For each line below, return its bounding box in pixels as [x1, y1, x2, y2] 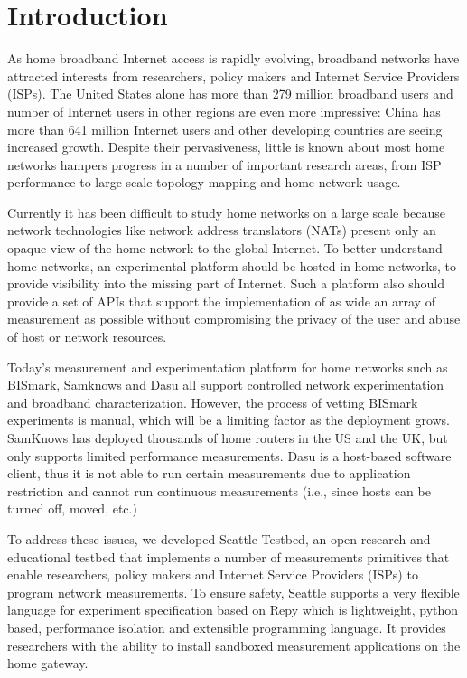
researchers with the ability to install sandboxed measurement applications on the [7, 636, 461, 654]
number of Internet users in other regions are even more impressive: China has [7, 101, 441, 120]
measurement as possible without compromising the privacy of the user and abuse [7, 309, 461, 328]
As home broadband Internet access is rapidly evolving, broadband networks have [7, 49, 460, 68]
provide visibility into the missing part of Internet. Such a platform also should [7, 274, 444, 293]
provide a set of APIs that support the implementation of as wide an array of [7, 291, 435, 310]
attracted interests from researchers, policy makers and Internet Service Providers [7, 66, 460, 85]
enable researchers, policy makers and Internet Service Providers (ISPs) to [7, 565, 418, 584]
